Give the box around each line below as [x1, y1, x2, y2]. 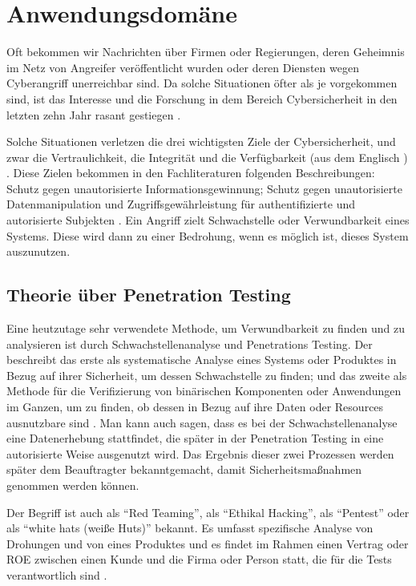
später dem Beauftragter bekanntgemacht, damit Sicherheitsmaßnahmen [6, 461, 362, 478]
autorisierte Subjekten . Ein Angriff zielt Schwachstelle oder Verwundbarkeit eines [6, 212, 410, 228]
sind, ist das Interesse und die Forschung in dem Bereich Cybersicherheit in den [6, 90, 398, 107]
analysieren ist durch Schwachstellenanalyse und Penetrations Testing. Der [6, 335, 373, 352]
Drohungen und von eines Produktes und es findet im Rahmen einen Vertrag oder [6, 535, 409, 552]
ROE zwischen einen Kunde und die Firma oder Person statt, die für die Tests [6, 551, 392, 568]
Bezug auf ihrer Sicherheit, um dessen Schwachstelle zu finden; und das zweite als [6, 366, 407, 383]
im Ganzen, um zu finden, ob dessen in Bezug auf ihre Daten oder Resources [6, 398, 384, 415]
